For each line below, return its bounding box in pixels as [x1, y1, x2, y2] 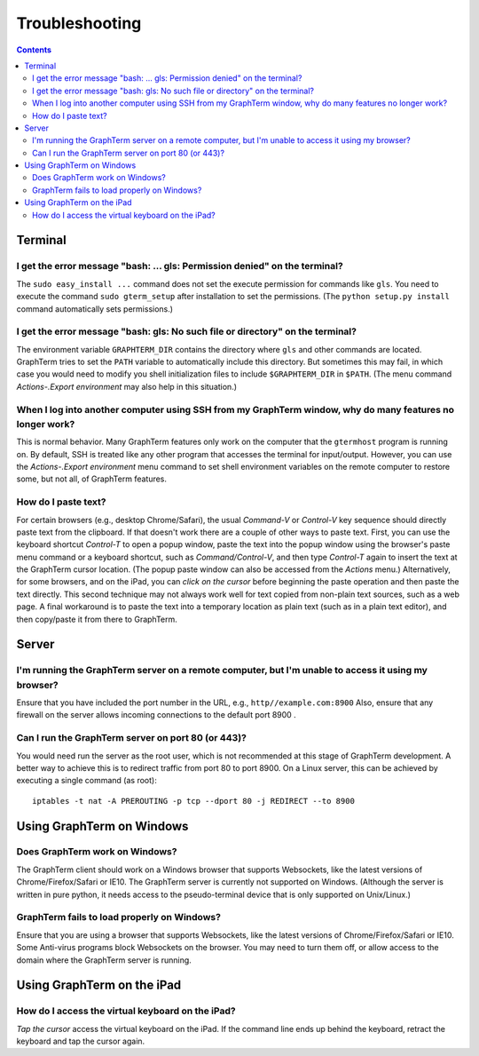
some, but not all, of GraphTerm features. [16, 473, 168, 484]
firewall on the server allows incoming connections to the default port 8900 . [16, 710, 296, 720]
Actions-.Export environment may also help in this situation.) [16, 381, 238, 392]
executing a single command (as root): [16, 775, 157, 786]
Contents [16, 44, 52, 55]
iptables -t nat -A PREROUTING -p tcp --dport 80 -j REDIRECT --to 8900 [32, 796, 355, 806]
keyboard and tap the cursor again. [16, 1036, 145, 1047]
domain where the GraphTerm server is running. [16, 955, 192, 965]
